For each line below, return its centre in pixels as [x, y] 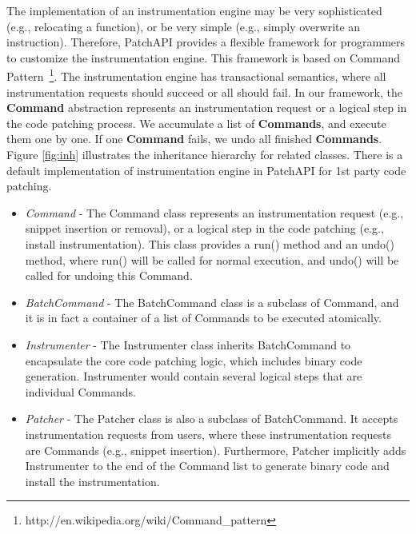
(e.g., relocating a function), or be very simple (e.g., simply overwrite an [184, 26]
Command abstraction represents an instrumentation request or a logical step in [207, 108]
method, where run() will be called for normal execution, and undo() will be [212, 259]
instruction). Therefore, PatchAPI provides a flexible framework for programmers [206, 42]
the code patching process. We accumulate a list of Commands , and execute [196, 123]
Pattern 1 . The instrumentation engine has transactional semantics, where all [196, 75]
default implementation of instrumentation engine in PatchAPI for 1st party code [206, 170]
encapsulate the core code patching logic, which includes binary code [194, 360]
